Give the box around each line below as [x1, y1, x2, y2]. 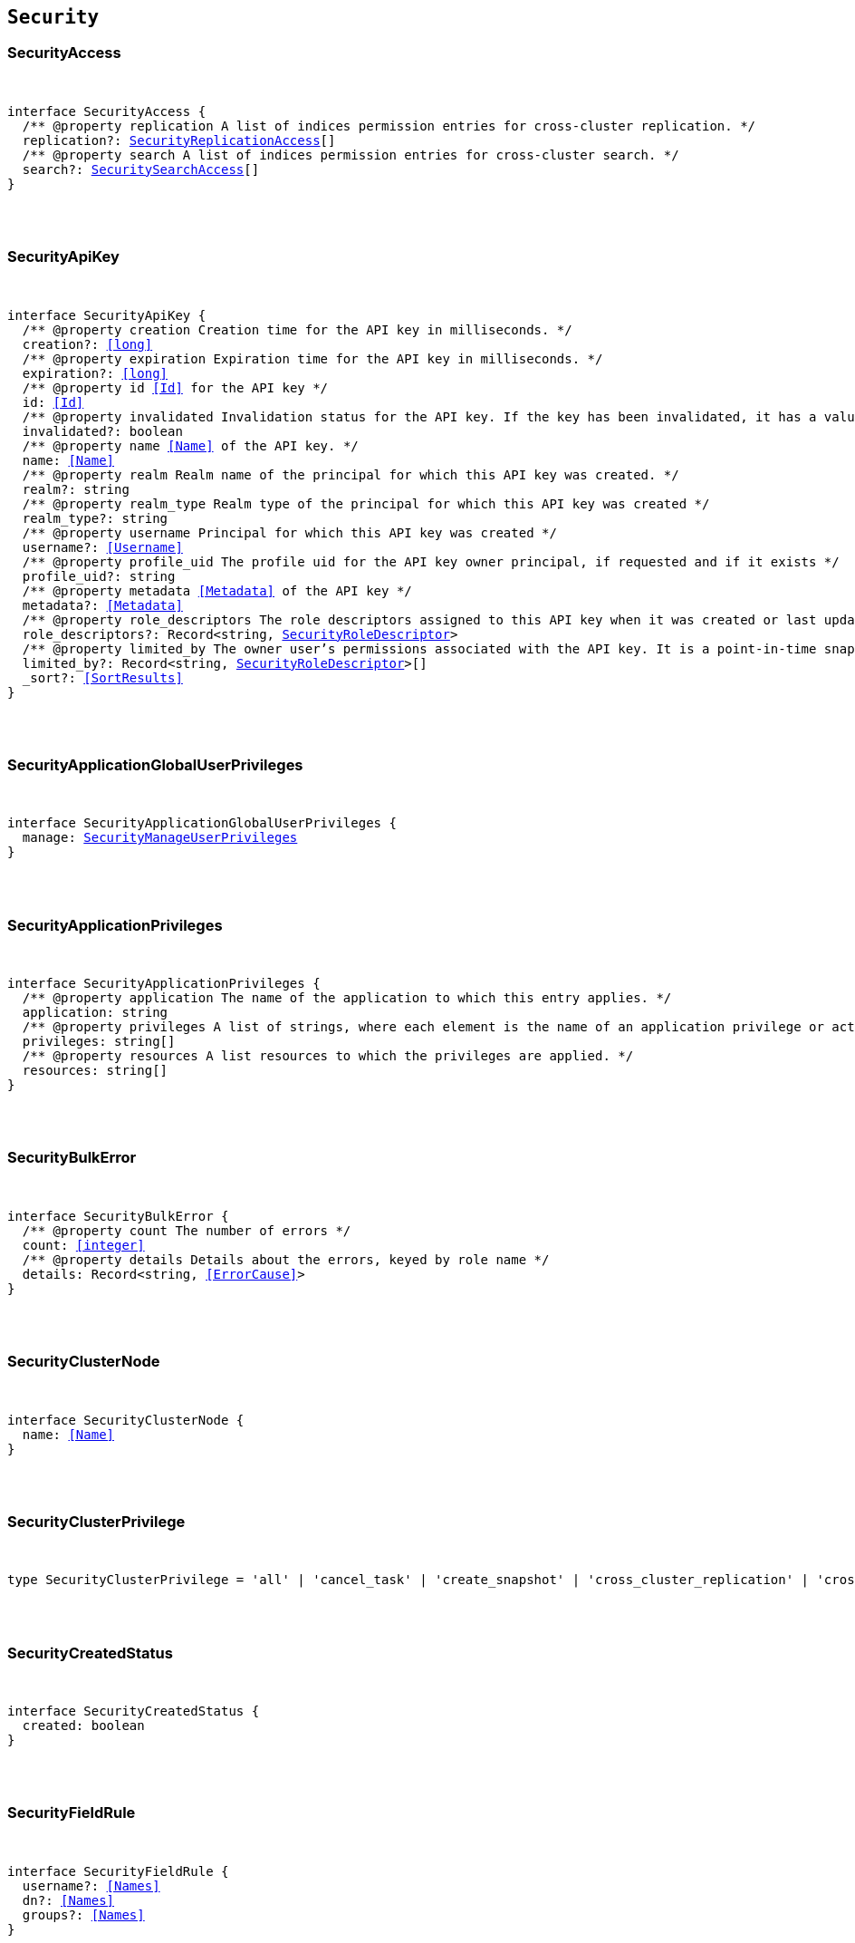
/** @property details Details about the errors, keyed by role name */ [22, 1252, 550, 1267]
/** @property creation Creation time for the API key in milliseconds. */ [22, 322, 572, 337]
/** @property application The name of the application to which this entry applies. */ [22, 991, 672, 1006]
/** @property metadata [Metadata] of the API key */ [22, 583, 412, 598]
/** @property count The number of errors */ [22, 1223, 351, 1238]
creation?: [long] [22, 336, 153, 352]
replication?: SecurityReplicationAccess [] [22, 132, 336, 148]
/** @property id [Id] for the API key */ [22, 380, 329, 395]
